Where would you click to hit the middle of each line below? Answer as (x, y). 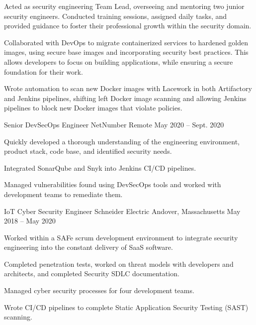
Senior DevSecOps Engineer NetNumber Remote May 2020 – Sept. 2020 (114, 124)
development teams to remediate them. (63, 194)
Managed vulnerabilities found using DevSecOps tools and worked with (113, 184)
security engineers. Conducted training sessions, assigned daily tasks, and (116, 16)
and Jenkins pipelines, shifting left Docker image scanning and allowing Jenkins (125, 98)
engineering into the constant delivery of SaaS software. (88, 247)
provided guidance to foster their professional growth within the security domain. (128, 26)
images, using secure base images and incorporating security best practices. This (126, 52)
